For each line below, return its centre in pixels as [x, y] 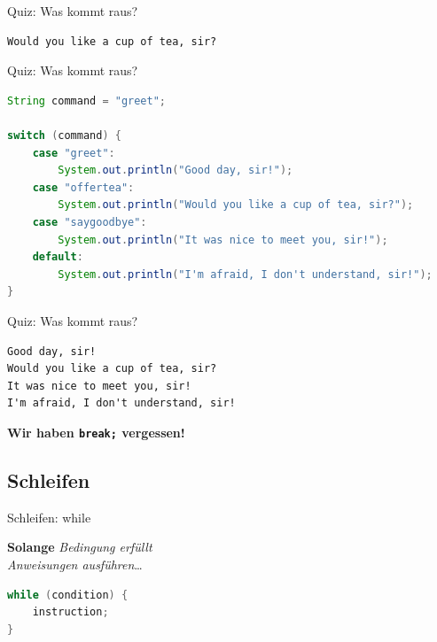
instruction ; [70, 612]
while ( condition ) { [68, 595]
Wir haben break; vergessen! [96, 432]
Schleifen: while [49, 517]
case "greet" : [74, 153]
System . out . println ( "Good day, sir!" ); [176, 170]
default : [58, 257]
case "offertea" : [83, 187]
